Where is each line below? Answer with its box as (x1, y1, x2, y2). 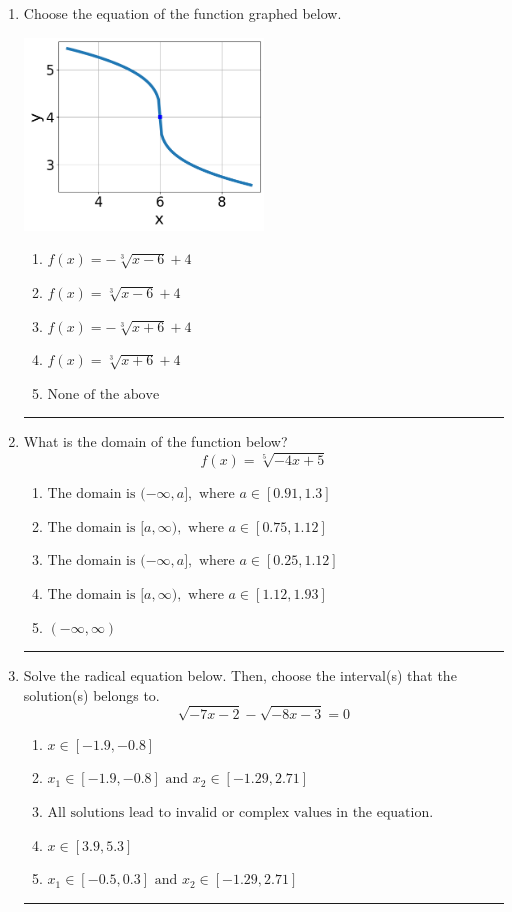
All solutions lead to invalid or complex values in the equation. (47, 806, 434, 821)
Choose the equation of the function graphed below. (23, 3, 342, 23)
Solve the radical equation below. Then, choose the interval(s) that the (23, 665, 457, 686)
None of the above (47, 387, 160, 402)
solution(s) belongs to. (23, 684, 160, 705)
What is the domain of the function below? (23, 431, 288, 452)
